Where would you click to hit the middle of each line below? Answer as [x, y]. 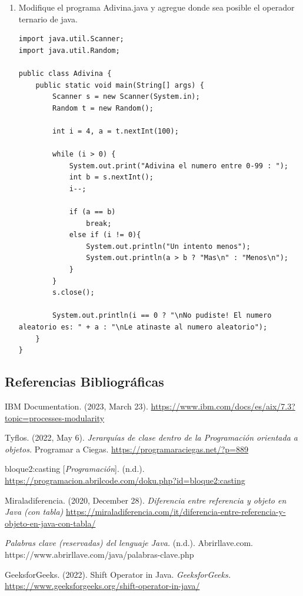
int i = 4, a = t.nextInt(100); [116, 131]
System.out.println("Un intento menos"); [168, 246]
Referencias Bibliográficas [84, 382]
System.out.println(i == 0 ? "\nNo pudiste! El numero [162, 316]
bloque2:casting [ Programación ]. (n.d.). [75, 469]
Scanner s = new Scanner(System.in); [126, 97]
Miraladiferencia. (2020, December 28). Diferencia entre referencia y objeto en [146, 500]
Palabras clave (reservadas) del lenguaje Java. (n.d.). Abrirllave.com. [129, 543]
